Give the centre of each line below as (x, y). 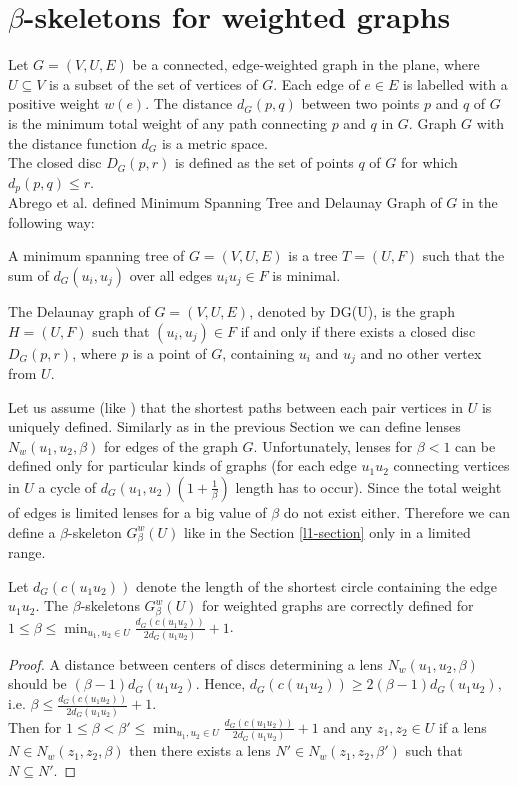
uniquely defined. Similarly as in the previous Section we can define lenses (234, 426)
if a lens (462, 726)
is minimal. (306, 274)
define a (32, 531)
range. (27, 552)
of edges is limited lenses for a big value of (137, 511)
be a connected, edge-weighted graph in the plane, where (306, 64)
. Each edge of (316, 83)
